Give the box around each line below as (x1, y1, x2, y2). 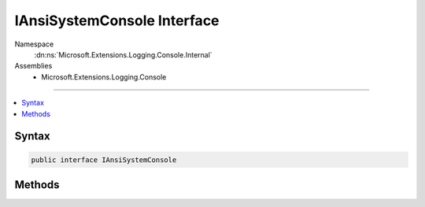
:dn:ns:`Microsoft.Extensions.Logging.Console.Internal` (34, 50, 213, 59)
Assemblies (14, 61, 53, 71)
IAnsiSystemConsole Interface (14, 12, 220, 29)
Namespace (14, 39, 54, 49)
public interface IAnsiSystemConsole (31, 155, 177, 164)
